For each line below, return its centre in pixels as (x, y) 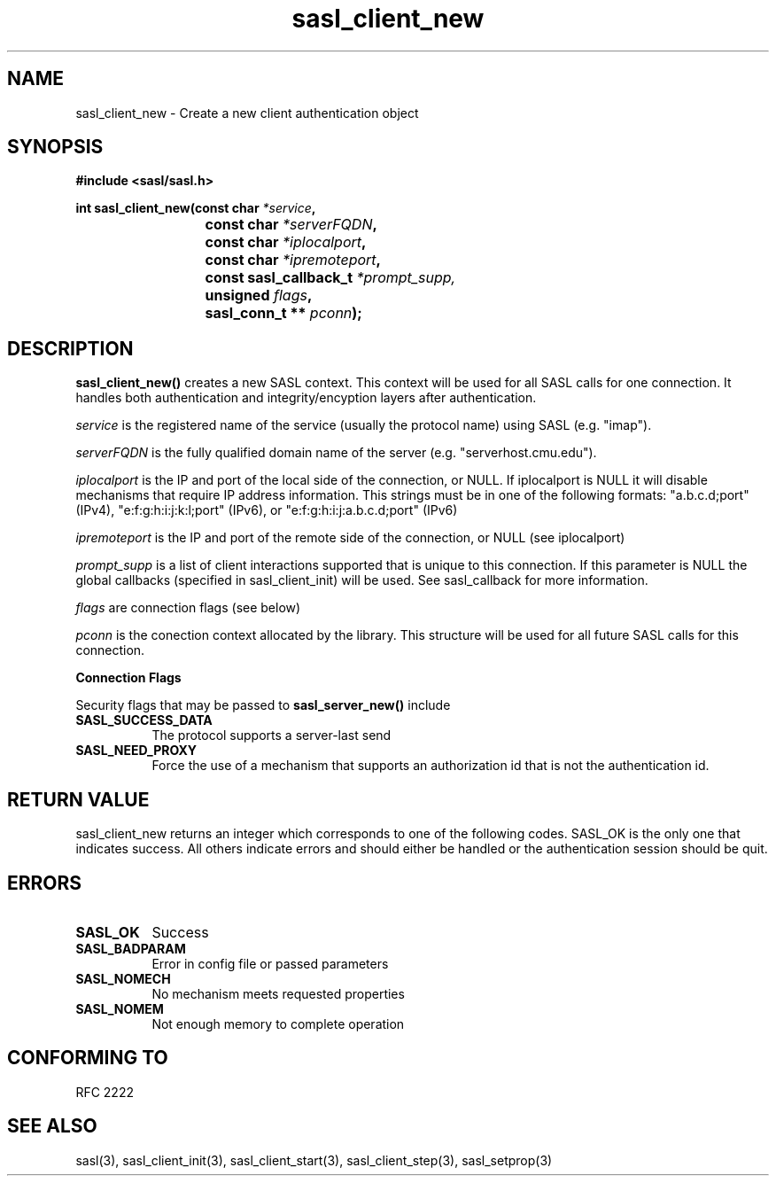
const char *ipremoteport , (293, 260)
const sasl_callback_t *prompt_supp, (330, 278)
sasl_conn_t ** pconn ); (283, 313)
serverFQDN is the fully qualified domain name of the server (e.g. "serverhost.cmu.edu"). (336, 453)
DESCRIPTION (70, 348)
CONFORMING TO (88, 1058)
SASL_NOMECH (123, 978)
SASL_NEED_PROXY (136, 751)
